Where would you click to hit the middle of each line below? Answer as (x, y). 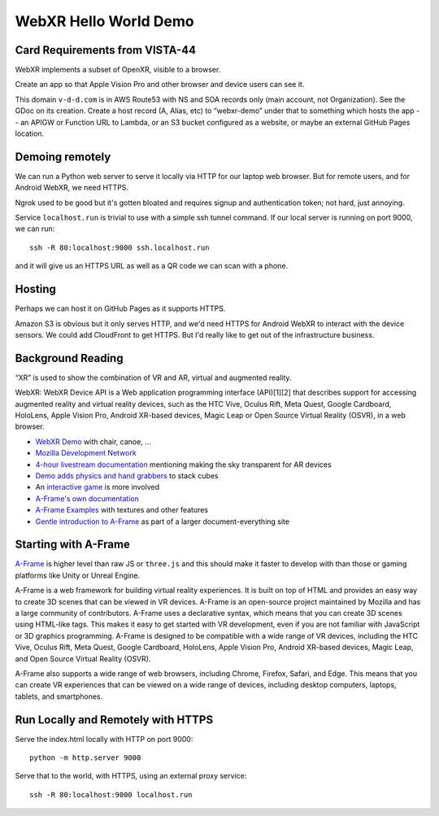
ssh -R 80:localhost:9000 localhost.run (111, 794)
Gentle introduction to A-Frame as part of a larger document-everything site (163, 521)
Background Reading (69, 358)
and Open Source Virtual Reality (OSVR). (83, 658)
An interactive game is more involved (98, 487)
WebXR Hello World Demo (104, 21)
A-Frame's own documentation (87, 498)
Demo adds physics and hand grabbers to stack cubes (127, 475)
